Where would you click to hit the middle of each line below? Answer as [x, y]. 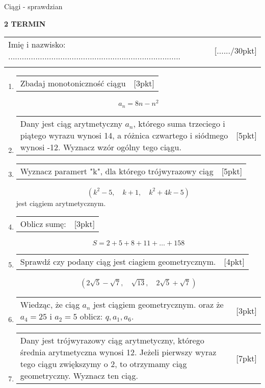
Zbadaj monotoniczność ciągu [73, 83]
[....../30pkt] [235, 50]
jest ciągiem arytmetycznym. [61, 203]
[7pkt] [246, 358]
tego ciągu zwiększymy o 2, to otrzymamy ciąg [103, 364]
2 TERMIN [25, 23]
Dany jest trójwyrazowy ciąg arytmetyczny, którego [112, 340]
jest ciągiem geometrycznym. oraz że [158, 305]
